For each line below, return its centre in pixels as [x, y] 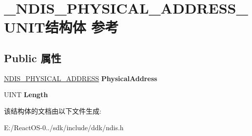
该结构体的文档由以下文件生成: [53, 110]
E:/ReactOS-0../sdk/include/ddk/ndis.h [64, 127]
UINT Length [26, 94]
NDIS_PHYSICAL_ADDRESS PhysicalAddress [81, 78]
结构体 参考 [82, 27]
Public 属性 [33, 58]
